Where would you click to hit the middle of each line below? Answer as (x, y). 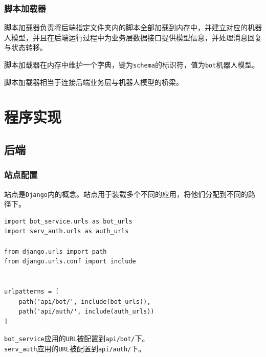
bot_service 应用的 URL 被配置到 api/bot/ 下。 (77, 338)
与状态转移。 (26, 47)
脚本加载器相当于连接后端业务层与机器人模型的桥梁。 (94, 82)
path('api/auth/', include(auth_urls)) (86, 312)
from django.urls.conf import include (70, 262)
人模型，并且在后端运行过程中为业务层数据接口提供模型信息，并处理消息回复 (133, 37)
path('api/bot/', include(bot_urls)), (85, 302)
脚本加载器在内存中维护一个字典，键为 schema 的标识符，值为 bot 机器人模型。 (132, 64)
